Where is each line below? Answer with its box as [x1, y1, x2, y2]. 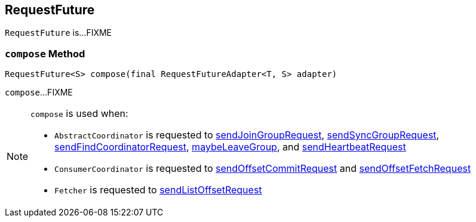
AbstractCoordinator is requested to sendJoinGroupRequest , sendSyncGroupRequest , [54, 129, 440, 141]
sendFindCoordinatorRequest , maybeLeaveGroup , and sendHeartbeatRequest [54, 141, 406, 153]
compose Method [5, 47, 85, 60]
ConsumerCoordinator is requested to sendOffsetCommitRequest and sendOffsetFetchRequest [54, 162, 471, 175]
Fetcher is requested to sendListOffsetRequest [54, 184, 262, 196]
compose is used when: [30, 107, 128, 120]
